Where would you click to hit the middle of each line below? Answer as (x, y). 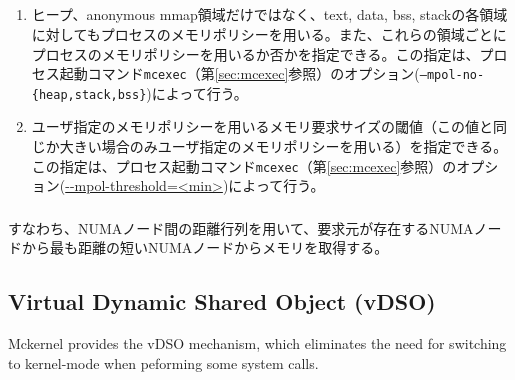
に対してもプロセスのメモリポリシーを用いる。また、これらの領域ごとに (269, 33)
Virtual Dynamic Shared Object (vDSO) (222, 301)
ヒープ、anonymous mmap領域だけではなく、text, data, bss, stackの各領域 (269, 14)
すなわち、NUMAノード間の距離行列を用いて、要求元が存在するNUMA (241, 227)
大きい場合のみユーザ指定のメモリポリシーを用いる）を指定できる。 (283, 146)
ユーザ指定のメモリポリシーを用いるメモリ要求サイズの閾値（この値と (262, 126)
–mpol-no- (452, 75)
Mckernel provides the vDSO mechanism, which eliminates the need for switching (257, 343)
